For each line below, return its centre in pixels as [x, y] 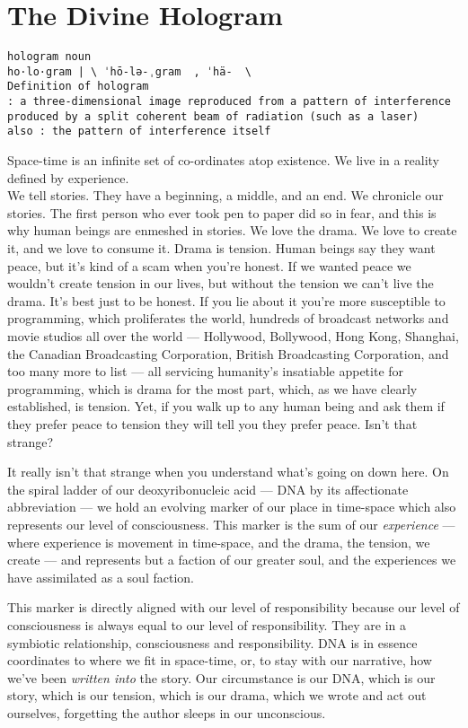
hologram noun [49, 57]
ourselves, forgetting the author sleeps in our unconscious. [167, 712]
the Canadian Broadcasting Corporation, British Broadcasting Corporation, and [228, 353]
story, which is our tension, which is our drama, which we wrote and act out [217, 695]
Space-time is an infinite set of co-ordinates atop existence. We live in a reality [224, 160]
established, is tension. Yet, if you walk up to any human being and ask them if [226, 406]
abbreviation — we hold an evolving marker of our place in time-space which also [232, 507]
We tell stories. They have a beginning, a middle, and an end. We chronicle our [225, 195]
